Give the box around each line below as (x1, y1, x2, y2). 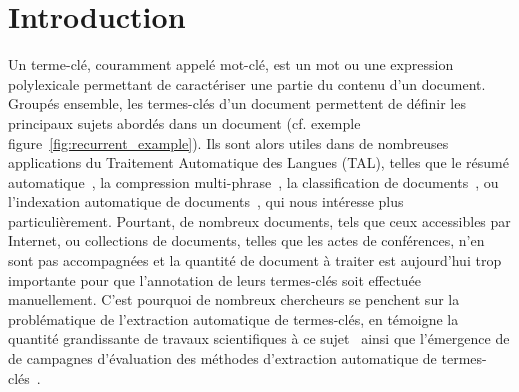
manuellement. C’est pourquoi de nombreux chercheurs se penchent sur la (8, 289, 460, 310)
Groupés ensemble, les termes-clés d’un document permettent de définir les (8, 93, 466, 114)
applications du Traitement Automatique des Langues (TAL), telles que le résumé (8, 152, 509, 173)
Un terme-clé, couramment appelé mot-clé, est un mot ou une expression (8, 54, 454, 75)
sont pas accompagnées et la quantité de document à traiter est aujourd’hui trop (8, 250, 502, 271)
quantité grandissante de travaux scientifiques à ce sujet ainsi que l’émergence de (8, 328, 510, 349)
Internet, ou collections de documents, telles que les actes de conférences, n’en (8, 230, 485, 251)
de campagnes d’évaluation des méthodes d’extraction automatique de (8, 348, 437, 369)
